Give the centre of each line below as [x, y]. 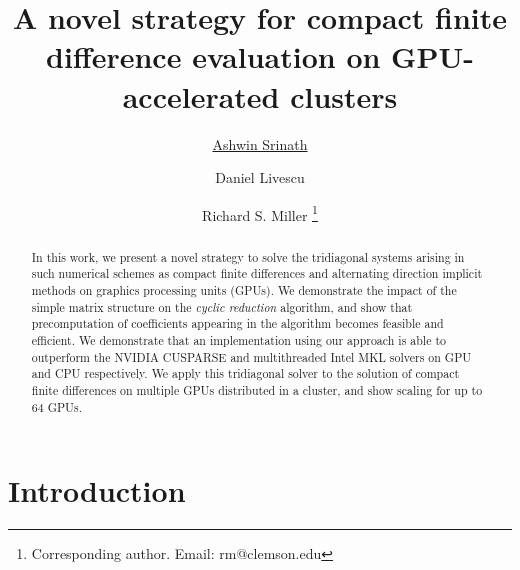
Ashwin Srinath [260, 143]
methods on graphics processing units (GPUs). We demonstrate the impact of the [244, 290]
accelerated [201, 95]
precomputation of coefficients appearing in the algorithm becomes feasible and [237, 323]
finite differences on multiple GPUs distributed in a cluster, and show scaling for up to [257, 389]
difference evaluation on [213, 56]
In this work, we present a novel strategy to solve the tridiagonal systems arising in [248, 256]
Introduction [97, 490]
